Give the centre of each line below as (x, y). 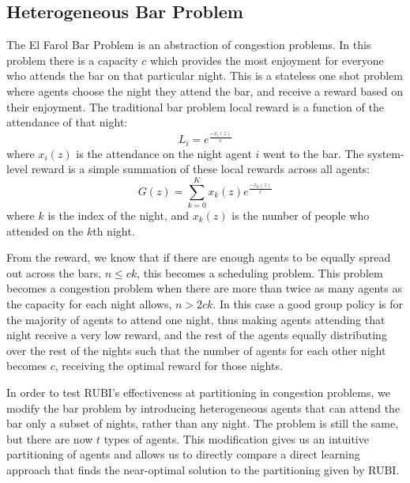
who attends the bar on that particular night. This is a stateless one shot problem (205, 75)
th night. (114, 230)
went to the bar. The (314, 153)
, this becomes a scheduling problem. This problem (260, 272)
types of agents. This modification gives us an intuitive (236, 438)
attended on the (45, 230)
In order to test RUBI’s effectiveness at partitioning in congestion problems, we (198, 392)
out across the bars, (54, 272)
